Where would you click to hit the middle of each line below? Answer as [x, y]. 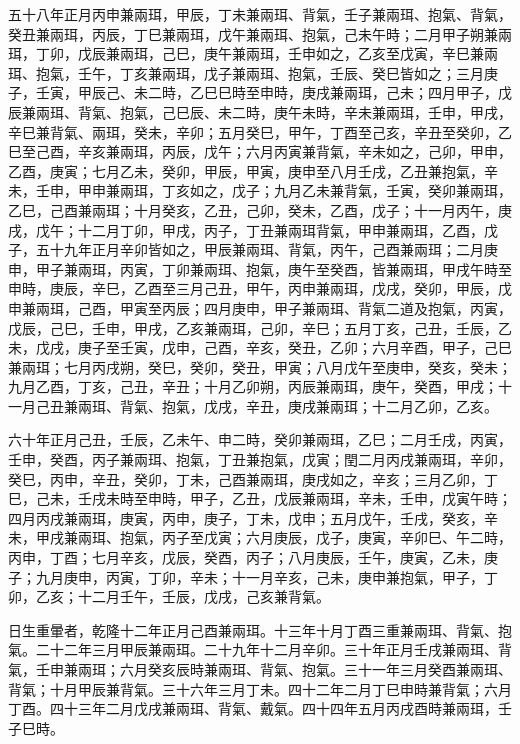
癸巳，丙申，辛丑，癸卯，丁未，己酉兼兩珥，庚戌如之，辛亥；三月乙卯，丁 [253, 478]
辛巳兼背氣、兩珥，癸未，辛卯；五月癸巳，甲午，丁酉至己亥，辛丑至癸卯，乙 [260, 131]
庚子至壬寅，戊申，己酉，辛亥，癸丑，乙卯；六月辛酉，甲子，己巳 [294, 347]
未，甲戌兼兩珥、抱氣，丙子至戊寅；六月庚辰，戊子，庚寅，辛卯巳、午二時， [260, 537]
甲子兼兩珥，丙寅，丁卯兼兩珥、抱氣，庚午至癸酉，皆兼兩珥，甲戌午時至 [273, 268]
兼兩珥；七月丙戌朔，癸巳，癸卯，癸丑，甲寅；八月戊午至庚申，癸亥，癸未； [260, 366]
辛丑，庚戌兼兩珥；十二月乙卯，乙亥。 [371, 405]
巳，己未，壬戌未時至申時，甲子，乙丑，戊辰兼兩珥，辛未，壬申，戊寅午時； [260, 498]
